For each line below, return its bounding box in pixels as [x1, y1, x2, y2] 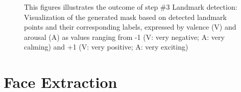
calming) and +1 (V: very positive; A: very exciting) [24, 41, 188, 52]
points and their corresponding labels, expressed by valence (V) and [24, 21, 236, 32]
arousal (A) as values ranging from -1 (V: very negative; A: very [24, 31, 225, 42]
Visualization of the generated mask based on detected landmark [24, 11, 227, 22]
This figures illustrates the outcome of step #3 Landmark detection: [24, 2, 237, 12]
